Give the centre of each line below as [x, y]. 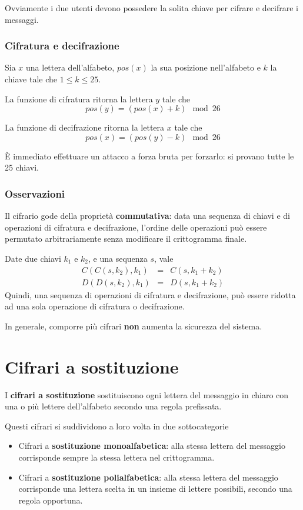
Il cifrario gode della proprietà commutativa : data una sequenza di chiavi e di [147, 216]
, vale [164, 258]
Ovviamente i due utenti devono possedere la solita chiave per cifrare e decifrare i [151, 8]
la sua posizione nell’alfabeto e [206, 67]
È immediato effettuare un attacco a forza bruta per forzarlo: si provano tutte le [149, 156]
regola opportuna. [51, 500]
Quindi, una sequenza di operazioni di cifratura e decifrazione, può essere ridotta [150, 294]
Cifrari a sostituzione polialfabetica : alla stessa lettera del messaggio [148, 477]
